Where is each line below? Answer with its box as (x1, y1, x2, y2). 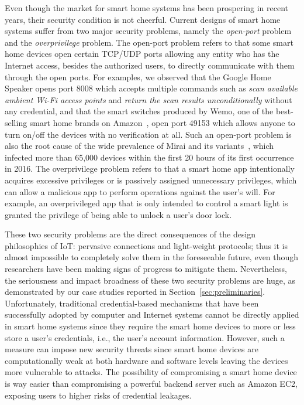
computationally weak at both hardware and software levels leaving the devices (5, 354, 288, 366)
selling (5, 116, 27, 128)
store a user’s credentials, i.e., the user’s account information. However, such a (5, 331, 285, 343)
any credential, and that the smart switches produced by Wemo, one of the (5, 105, 274, 117)
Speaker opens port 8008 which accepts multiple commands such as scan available (5, 82, 298, 94)
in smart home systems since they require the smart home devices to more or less (5, 320, 296, 332)
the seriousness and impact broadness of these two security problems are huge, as (5, 274, 296, 286)
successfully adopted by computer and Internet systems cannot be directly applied (5, 308, 299, 321)
